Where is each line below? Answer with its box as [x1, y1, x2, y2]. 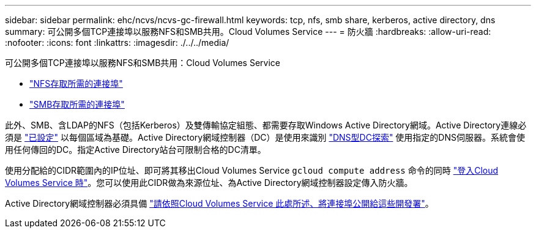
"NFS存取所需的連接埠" [29, 78, 123, 89]
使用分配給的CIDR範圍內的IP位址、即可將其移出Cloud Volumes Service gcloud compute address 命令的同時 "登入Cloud [5, 165, 499, 176]
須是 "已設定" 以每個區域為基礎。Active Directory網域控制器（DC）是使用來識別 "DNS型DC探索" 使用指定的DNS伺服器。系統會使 [5, 132, 525, 142]
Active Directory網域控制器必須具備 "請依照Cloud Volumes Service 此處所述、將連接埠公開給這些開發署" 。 [5, 198, 434, 209]
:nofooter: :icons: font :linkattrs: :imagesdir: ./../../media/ [5, 37, 229, 48]
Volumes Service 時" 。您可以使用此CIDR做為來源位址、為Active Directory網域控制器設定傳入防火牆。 [5, 177, 413, 188]
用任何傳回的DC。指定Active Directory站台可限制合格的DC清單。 [5, 144, 266, 155]
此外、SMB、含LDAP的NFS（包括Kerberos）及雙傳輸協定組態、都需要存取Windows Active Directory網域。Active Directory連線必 [5, 120, 527, 130]
